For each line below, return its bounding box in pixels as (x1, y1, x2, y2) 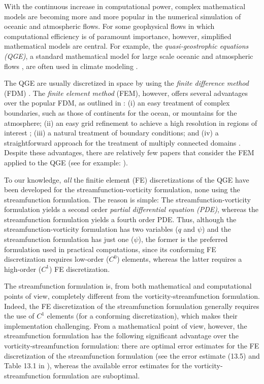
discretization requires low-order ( (4, 254, 109, 264)
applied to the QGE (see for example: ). (4, 157, 128, 167)
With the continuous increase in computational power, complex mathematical (4, 1, 246, 11)
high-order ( (4, 263, 42, 274)
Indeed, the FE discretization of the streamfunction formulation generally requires (4, 300, 259, 311)
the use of (4, 310, 35, 321)
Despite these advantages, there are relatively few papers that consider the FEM (4, 147, 254, 158)
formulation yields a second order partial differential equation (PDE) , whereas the (4, 204, 259, 215)
